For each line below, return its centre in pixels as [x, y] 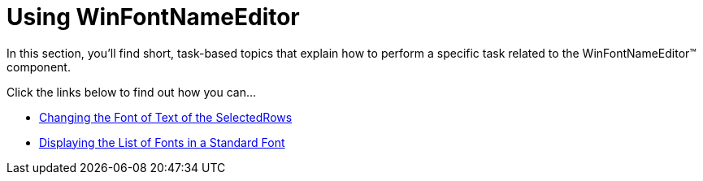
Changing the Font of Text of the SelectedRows [166, 117]
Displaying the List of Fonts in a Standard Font [162, 142]
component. [39, 67]
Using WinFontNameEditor [153, 17]
